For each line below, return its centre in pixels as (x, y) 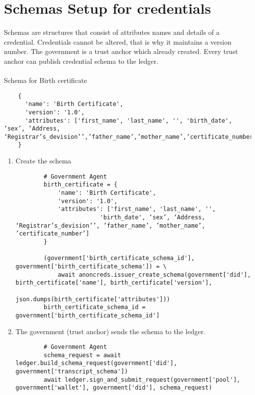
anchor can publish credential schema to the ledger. (81, 61)
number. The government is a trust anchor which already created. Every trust (121, 51)
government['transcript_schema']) (72, 372)
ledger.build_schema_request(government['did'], (96, 363)
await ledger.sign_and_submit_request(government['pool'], (142, 380)
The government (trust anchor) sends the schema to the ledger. (110, 331)
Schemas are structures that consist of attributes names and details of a (112, 32)
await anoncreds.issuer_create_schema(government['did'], (154, 275)
